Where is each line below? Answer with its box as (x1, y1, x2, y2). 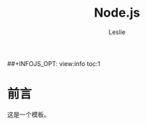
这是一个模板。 (7, 110, 50, 119)
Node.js (93, 5, 141, 21)
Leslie (108, 28, 126, 36)
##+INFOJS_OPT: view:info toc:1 (7, 59, 101, 67)
